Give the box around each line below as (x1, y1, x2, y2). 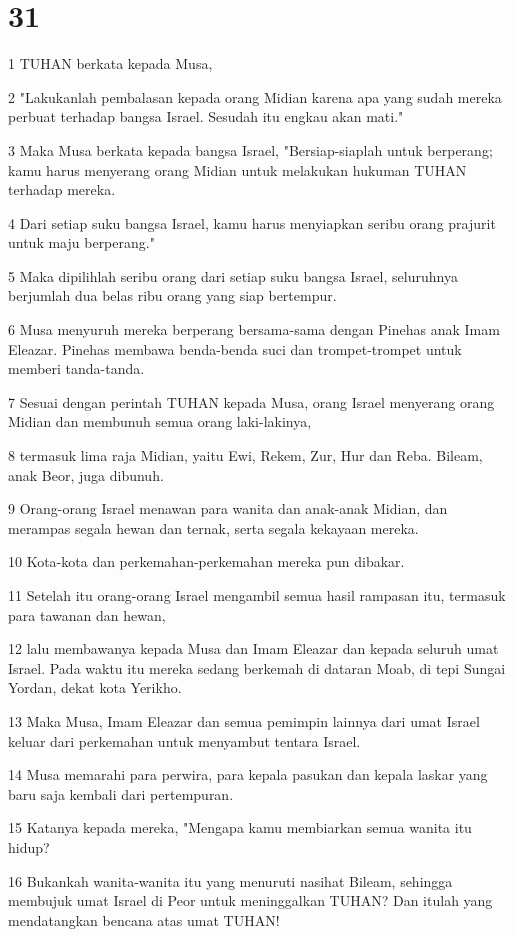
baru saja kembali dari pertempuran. (8, 783, 234, 804)
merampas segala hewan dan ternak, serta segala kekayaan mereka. (8, 517, 419, 538)
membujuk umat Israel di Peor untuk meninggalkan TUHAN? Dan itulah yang (8, 890, 493, 911)
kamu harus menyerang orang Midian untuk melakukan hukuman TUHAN (8, 159, 467, 180)
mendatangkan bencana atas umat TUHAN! (8, 909, 280, 930)
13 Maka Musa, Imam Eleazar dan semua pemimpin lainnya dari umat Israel (8, 710, 480, 731)
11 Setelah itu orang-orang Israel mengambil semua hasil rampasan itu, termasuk (8, 585, 506, 605)
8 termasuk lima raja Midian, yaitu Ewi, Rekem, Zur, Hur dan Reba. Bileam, (8, 445, 483, 466)
